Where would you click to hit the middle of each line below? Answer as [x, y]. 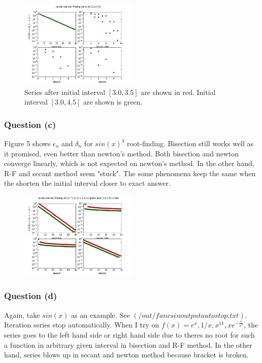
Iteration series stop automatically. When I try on [82, 325]
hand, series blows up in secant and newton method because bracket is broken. [126, 355]
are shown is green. [113, 102]
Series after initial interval [65, 92]
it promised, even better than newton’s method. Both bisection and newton [122, 153]
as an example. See [101, 315]
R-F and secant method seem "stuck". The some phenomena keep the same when [130, 173]
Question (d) [31, 296]
